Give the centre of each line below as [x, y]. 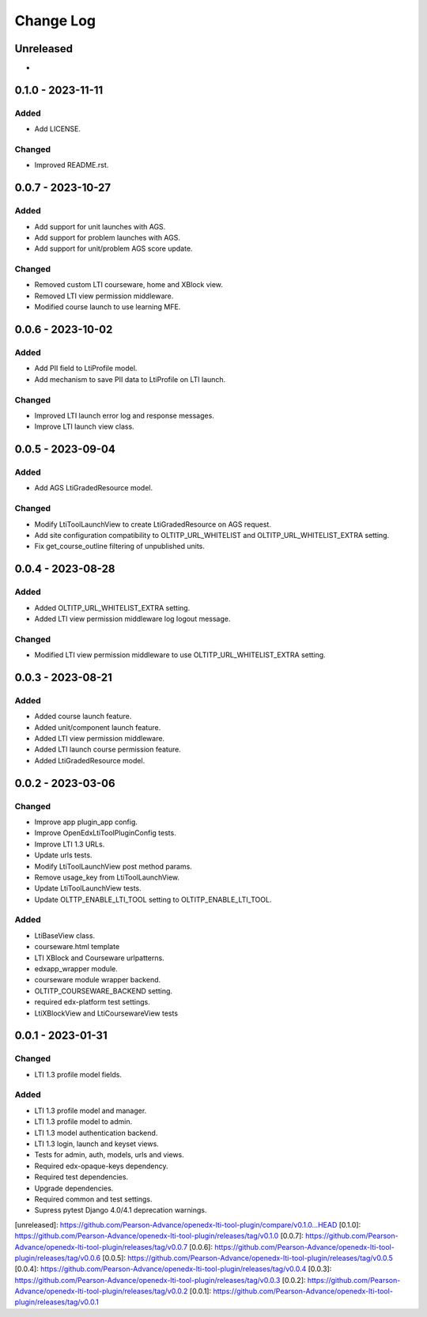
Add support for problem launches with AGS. [108, 237]
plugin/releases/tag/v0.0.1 [57, 1302]
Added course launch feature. [83, 717]
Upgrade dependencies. [74, 1188]
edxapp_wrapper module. [76, 968]
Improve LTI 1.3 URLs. [70, 844]
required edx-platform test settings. [92, 1002]
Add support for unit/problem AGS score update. [113, 248]
